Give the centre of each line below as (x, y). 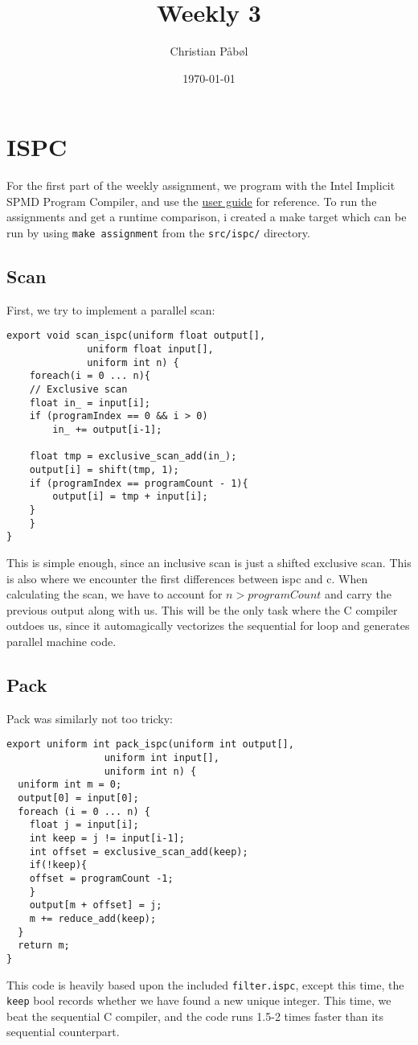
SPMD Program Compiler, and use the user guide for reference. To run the (192, 201)
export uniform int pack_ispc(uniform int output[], (150, 745)
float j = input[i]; (84, 825)
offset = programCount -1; (101, 878)
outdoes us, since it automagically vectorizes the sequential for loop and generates (208, 625)
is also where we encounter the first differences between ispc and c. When (187, 578)
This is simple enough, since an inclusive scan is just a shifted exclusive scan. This (209, 562)
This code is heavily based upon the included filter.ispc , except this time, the (205, 984)
